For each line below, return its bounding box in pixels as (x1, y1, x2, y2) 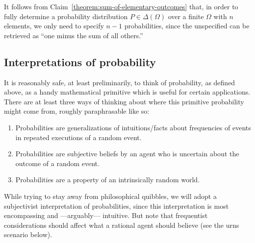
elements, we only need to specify (4, 21, 104, 31)
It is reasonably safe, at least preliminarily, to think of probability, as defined (4, 77, 235, 87)
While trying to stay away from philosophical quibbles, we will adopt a (4, 191, 217, 201)
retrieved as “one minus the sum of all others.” (4, 30, 143, 40)
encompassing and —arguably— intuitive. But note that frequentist (4, 210, 208, 220)
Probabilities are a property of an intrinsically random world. (15, 174, 200, 185)
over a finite (168, 11, 204, 21)
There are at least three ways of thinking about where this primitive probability (4, 96, 244, 106)
